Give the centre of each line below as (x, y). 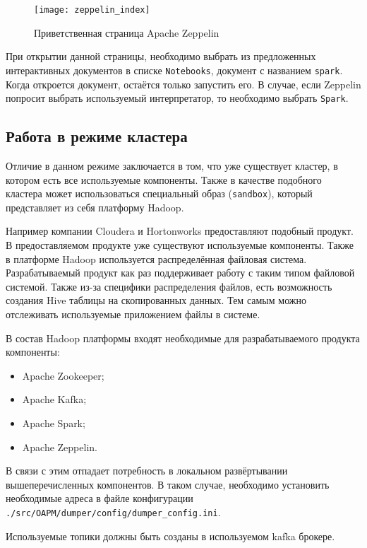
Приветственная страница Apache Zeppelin (127, 32)
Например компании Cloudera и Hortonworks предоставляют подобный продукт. (180, 231)
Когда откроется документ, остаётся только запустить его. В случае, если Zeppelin (183, 84)
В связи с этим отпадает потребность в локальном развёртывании (147, 471)
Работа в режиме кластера (97, 136)
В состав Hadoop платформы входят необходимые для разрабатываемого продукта (183, 338)
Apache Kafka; (54, 399)
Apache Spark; (54, 422)
